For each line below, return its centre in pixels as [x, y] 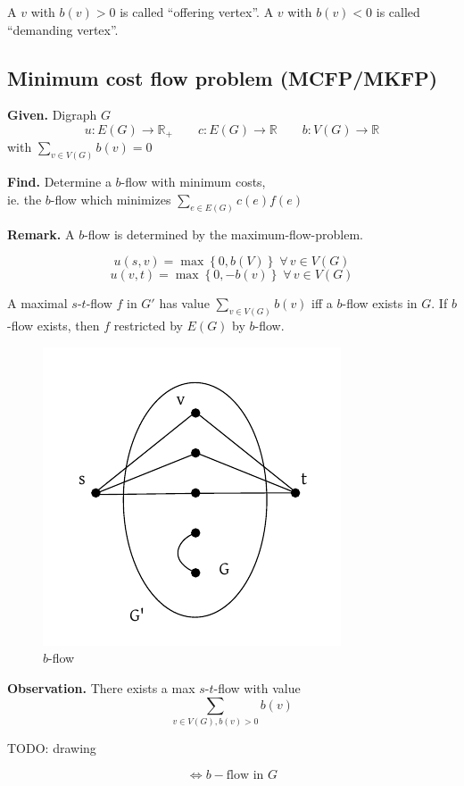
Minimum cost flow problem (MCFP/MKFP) [223, 77]
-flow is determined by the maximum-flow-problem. [224, 234]
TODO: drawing [52, 747]
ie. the [25, 199]
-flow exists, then [54, 326]
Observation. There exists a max [101, 687]
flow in [245, 775]
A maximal [37, 303]
